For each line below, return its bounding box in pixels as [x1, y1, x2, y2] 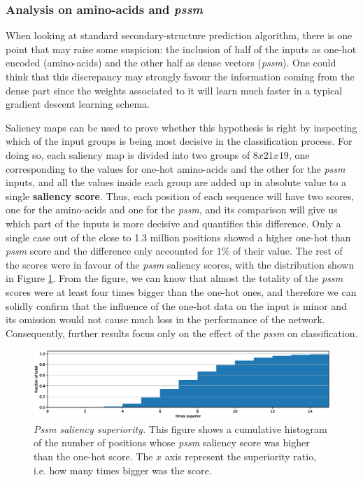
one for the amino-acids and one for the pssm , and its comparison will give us [6, 202, 338, 217]
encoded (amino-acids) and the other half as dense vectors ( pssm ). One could [6, 55, 336, 70]
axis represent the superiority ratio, [164, 449, 317, 464]
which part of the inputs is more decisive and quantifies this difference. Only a [6, 215, 341, 230]
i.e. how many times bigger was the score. [34, 462, 212, 477]
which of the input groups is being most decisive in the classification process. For [6, 134, 353, 148]
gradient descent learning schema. [6, 97, 150, 111]
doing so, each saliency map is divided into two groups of [6, 147, 250, 162]
